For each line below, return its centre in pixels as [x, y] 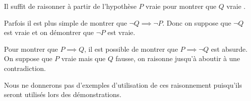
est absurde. [229, 49]
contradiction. [25, 68]
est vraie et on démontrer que [49, 32]
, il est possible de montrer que [131, 49]
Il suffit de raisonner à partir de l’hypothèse [70, 6]
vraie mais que [83, 58]
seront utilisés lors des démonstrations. [63, 94]
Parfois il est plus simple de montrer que [65, 22]
